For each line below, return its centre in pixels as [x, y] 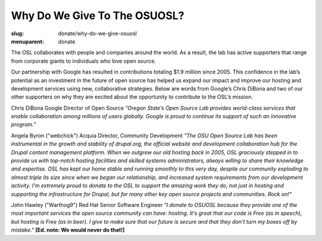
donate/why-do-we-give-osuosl [97, 33]
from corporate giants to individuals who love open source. [83, 61]
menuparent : [27, 41]
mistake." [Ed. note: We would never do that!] [68, 230]
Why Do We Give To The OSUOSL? [98, 16]
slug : [17, 33]
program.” [24, 125]
